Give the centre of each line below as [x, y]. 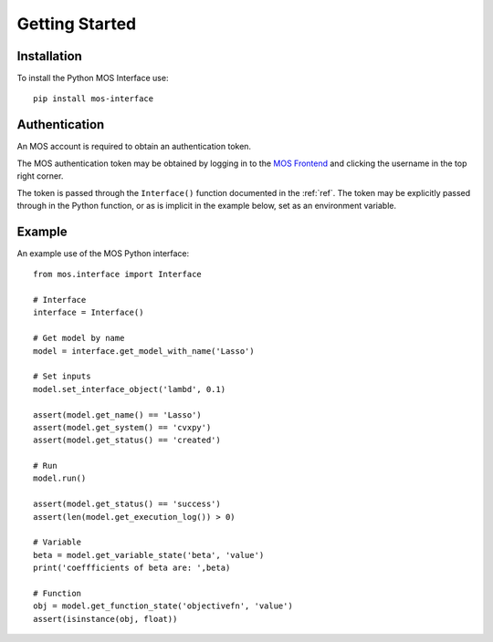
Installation [49, 56]
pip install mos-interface [94, 99]
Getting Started [77, 24]
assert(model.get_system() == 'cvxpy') [122, 427]
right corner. [40, 176]
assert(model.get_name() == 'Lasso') [118, 414]
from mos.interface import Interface [118, 274]
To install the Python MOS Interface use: [93, 78]
